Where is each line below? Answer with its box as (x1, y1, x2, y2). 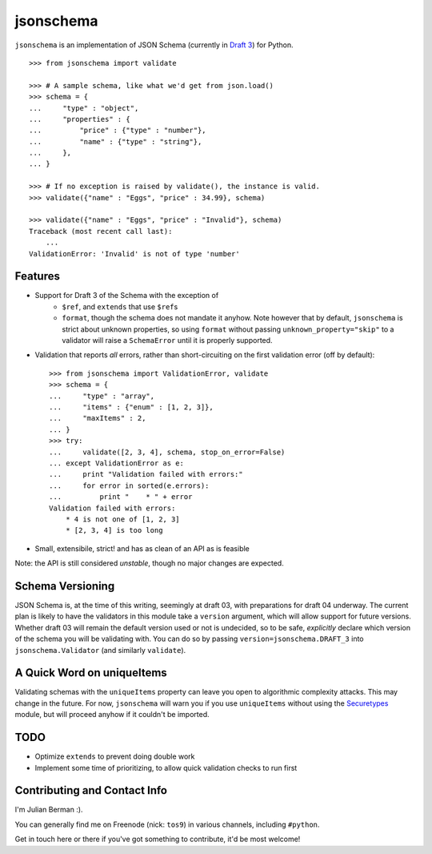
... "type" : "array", (49, 391, 155, 401)
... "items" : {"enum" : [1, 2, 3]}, (49, 403, 214, 412)
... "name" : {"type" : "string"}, (29, 137, 202, 146)
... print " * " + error (49, 493, 193, 502)
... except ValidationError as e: (49, 458, 184, 468)
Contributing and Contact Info (14, 784, 168, 797)
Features (14, 269, 60, 284)
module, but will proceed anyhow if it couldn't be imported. (14, 710, 210, 719)
